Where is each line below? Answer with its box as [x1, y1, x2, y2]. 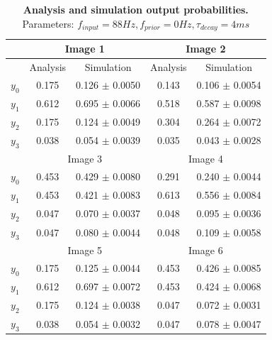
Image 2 [186, 41, 226, 56]
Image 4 [188, 150, 223, 165]
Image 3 [67, 150, 103, 165]
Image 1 [64, 41, 105, 56]
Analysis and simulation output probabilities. [23, 2, 249, 16]
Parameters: [22, 16, 74, 31]
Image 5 [67, 242, 103, 257]
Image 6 [188, 242, 223, 257]
